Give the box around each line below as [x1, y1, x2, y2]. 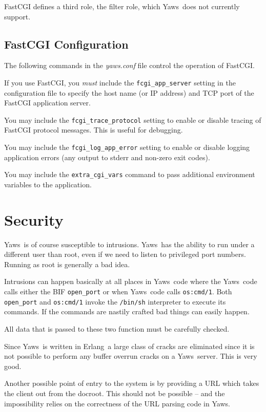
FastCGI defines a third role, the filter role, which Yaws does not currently [4, 1, 240, 11]
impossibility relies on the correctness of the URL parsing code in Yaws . [4, 398, 230, 408]
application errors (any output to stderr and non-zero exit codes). [4, 151, 210, 162]
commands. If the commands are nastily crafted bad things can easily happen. [4, 306, 250, 317]
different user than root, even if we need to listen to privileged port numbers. [4, 249, 246, 259]
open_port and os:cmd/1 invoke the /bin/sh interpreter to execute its [4, 296, 226, 307]
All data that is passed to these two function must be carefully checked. [4, 323, 230, 334]
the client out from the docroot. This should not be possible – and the [4, 387, 225, 398]
